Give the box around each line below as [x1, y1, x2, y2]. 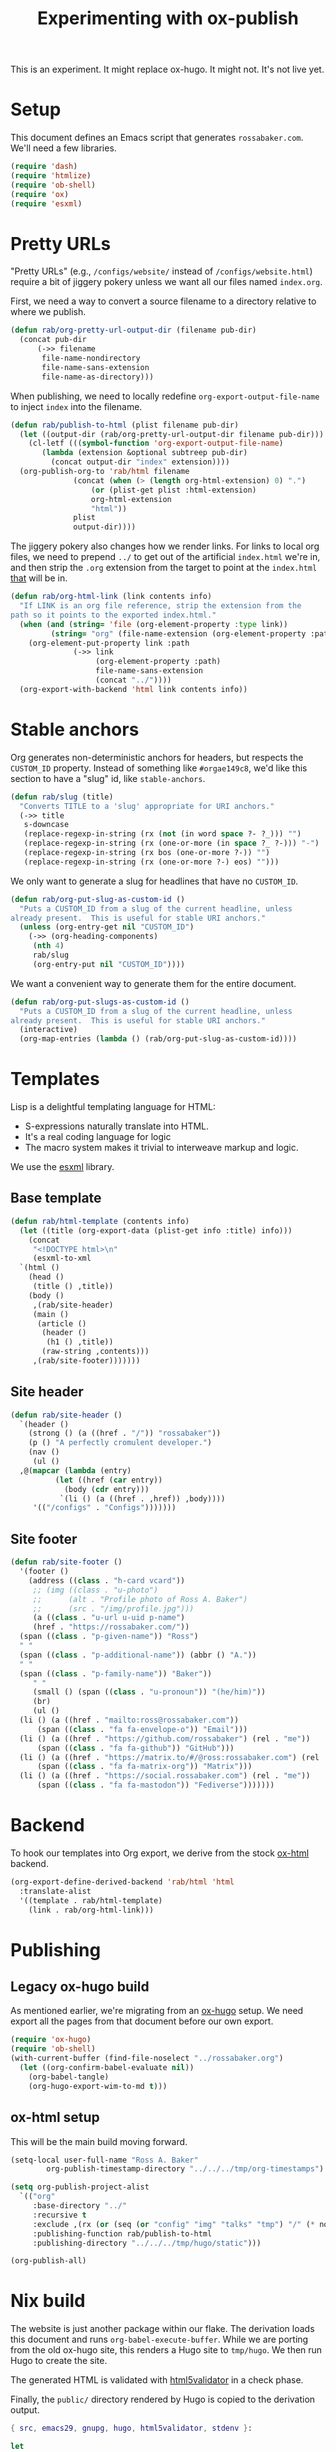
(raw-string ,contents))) [41, 1347, 150, 1357]
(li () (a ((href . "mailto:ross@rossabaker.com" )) [19, 1715, 240, 1725]
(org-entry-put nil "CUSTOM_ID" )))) [32, 959, 186, 969]
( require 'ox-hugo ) [10, 2035, 92, 2045]
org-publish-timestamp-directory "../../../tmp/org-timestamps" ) [46, 2164, 325, 2174]
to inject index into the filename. [10, 400, 143, 412]
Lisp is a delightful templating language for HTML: [10, 1101, 216, 1113]
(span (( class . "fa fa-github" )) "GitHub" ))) [36, 1743, 235, 1753]
